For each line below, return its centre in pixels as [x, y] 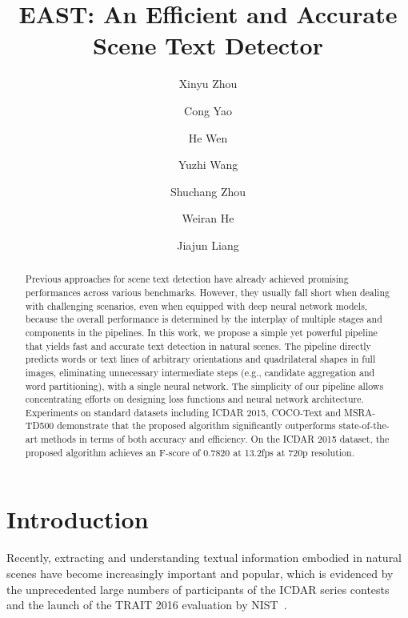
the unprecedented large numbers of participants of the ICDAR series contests [198, 589]
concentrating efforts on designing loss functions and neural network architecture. [194, 399]
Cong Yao [208, 110]
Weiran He [208, 218]
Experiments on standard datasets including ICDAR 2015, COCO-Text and [183, 412]
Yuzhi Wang [208, 165]
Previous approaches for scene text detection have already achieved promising [187, 279]
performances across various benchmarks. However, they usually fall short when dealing [207, 292]
